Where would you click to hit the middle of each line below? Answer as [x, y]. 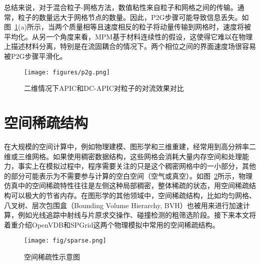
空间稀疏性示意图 [52, 256]
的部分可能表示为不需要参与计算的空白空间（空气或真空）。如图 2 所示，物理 [128, 175]
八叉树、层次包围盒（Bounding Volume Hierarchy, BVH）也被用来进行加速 [123, 205]
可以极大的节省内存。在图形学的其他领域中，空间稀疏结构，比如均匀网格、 [133, 195]
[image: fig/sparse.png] [65, 241]
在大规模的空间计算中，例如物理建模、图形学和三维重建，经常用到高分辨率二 [130, 146]
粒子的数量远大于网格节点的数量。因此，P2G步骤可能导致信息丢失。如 [133, 17]
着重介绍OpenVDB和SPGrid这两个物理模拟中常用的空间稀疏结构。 [112, 224]
